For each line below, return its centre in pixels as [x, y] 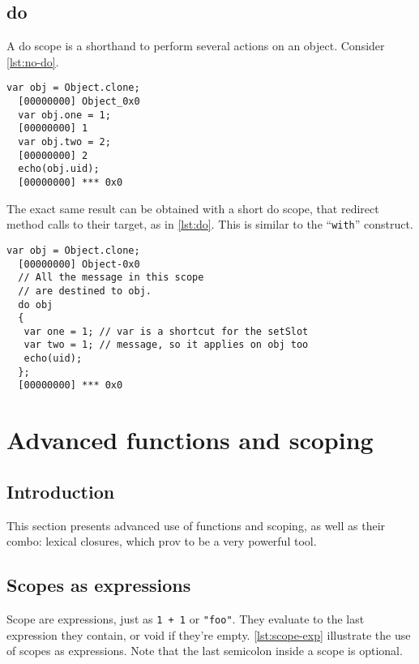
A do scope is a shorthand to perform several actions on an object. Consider [196, 46]
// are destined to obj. [85, 291]
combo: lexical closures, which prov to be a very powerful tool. [162, 541]
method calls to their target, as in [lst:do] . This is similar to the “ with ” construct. [210, 224]
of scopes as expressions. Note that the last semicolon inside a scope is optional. [205, 651]
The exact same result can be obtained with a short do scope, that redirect [193, 208]
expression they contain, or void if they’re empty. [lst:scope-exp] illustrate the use [209, 634]
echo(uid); [53, 359]
